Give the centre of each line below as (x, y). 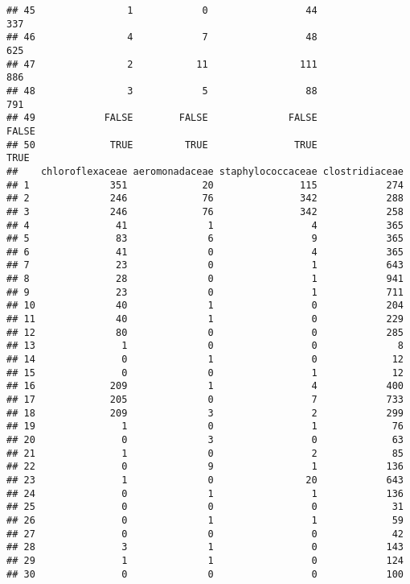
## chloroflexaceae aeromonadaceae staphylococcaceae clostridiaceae (205, 171)
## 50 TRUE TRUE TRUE (162, 145)
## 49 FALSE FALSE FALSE (162, 118)
